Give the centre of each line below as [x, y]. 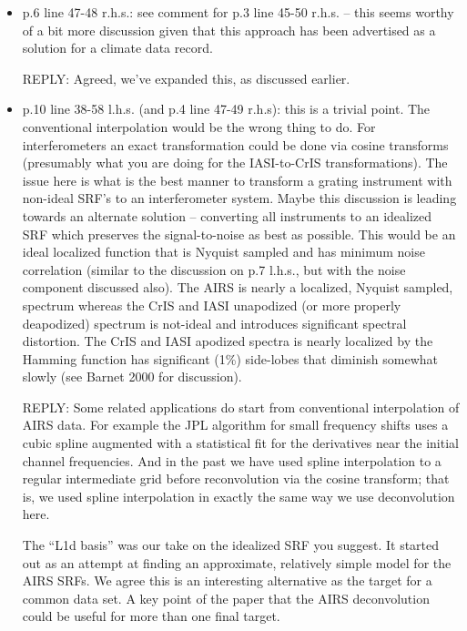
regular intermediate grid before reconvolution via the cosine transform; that [236, 478]
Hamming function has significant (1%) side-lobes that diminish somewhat [230, 358]
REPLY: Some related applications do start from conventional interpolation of [241, 407]
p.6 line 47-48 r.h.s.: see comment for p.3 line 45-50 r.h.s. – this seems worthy [238, 12]
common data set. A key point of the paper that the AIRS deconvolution [226, 598]
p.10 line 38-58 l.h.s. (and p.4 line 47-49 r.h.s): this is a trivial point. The [226, 109]
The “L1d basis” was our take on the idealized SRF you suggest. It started [231, 545]
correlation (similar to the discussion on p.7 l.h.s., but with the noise [214, 269]
